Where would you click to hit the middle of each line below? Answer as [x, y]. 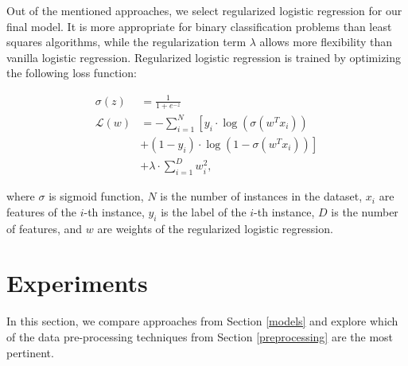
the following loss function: [72, 73]
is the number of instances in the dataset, [261, 196]
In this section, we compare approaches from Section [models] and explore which [202, 321]
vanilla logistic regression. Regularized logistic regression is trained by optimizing [204, 57]
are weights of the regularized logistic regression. [215, 228]
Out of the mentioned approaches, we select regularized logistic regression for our [204, 10]
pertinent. [30, 352]
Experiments [77, 283]
